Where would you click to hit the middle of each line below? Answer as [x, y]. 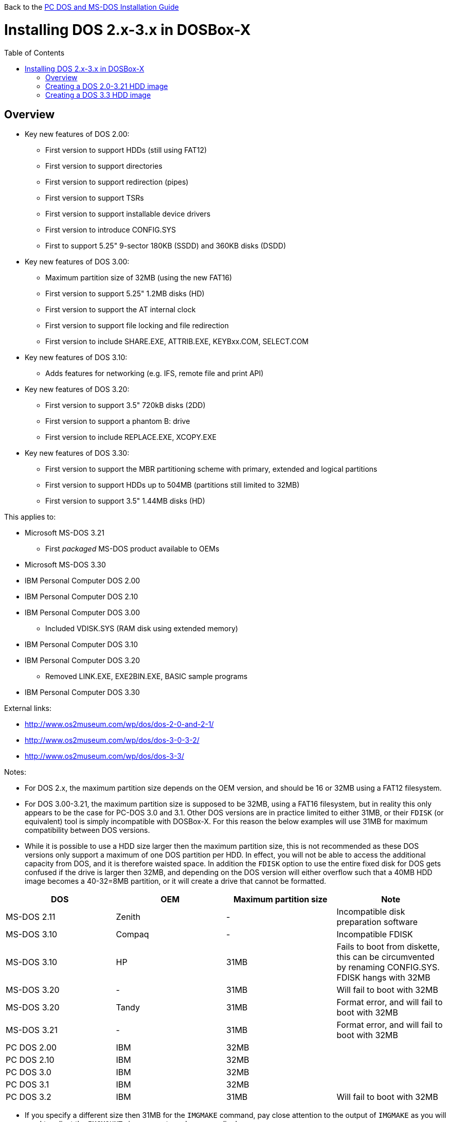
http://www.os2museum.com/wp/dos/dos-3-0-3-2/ [112, 740]
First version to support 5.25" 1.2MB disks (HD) [125, 294]
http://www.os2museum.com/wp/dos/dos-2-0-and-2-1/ [119, 724]
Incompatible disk [371, 912]
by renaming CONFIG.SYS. [388, 967]
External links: [28, 708]
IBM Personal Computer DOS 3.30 [82, 692]
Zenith [128, 917]
